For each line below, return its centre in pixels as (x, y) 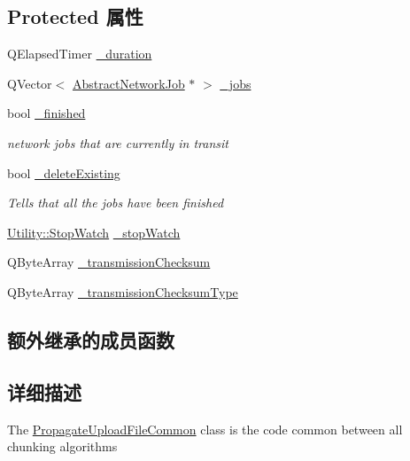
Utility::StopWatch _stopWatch (94, 232)
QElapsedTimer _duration (80, 54)
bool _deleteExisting (64, 172)
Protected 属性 (75, 16)
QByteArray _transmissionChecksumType (123, 291)
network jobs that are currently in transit (118, 142)
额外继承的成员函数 (91, 339)
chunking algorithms (62, 446)
